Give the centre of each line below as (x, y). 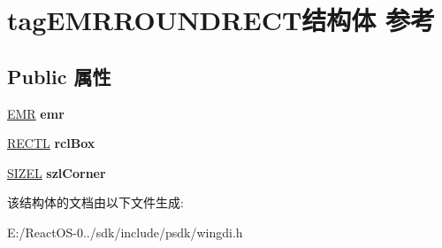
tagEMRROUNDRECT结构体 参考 (221, 20)
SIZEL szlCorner (57, 172)
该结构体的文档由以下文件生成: (95, 202)
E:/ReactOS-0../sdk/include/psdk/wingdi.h (125, 232)
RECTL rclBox (51, 143)
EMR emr (36, 113)
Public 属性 (59, 76)
